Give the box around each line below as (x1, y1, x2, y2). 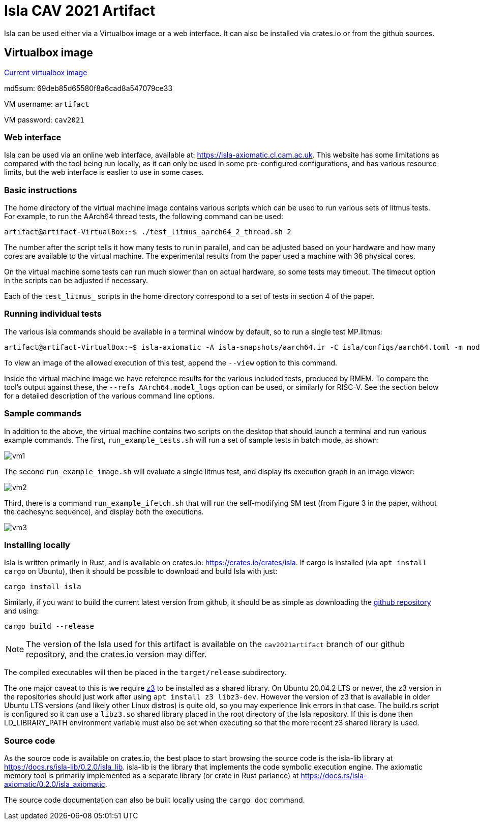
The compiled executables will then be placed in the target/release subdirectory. (4, 668, 287, 677)
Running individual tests (4, 309, 102, 319)
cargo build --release (4, 622, 95, 631)
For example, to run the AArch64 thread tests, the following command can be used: (4, 212, 283, 221)
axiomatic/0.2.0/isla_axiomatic (4, 780, 105, 789)
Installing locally (4, 539, 70, 550)
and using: (4, 606, 39, 616)
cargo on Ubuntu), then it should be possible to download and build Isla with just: (4, 567, 278, 576)
